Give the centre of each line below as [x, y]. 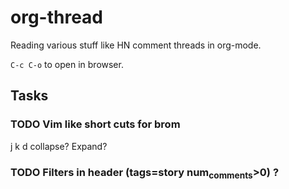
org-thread [57, 17]
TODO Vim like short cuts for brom [95, 124]
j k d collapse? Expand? [59, 146]
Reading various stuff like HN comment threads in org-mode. [136, 45]
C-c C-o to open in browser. [67, 64]
